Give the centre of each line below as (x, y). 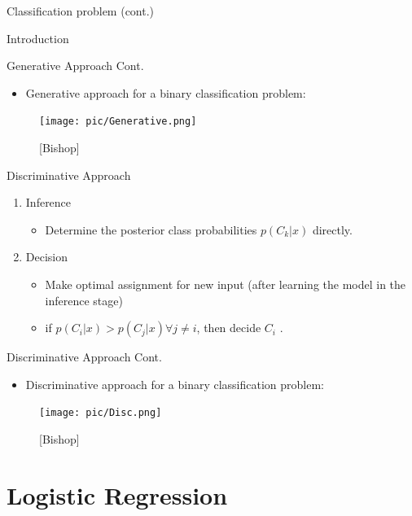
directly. (332, 229)
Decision (47, 257)
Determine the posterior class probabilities (151, 229)
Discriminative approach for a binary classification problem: (175, 384)
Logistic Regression (117, 494)
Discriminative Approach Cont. (84, 357)
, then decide (229, 328)
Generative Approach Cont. (75, 66)
